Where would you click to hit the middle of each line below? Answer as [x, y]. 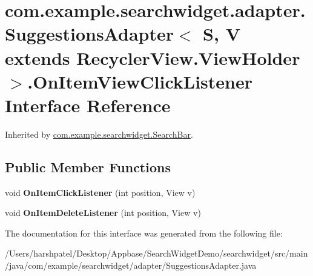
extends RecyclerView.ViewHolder [153, 57]
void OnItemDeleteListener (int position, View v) [103, 213]
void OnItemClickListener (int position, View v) [100, 192]
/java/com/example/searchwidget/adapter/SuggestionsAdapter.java [131, 265]
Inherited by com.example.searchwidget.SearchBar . [99, 134]
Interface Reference [88, 105]
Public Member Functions [88, 167]
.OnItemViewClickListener [140, 81]
